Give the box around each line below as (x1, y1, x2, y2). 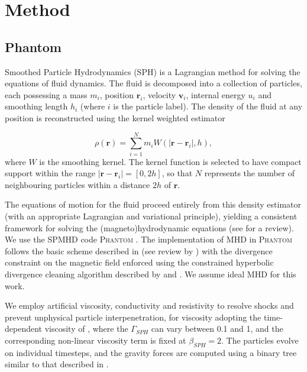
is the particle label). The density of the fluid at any (113, 100, 303, 112)
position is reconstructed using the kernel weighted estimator (5, 111, 225, 124)
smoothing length (5, 100, 68, 112)
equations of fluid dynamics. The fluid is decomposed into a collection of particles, (5, 77, 302, 89)
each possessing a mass (5, 88, 88, 101)
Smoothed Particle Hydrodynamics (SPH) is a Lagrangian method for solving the (5, 65, 300, 77)
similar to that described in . (5, 358, 109, 370)
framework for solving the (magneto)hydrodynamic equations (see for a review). (5, 221, 294, 234)
